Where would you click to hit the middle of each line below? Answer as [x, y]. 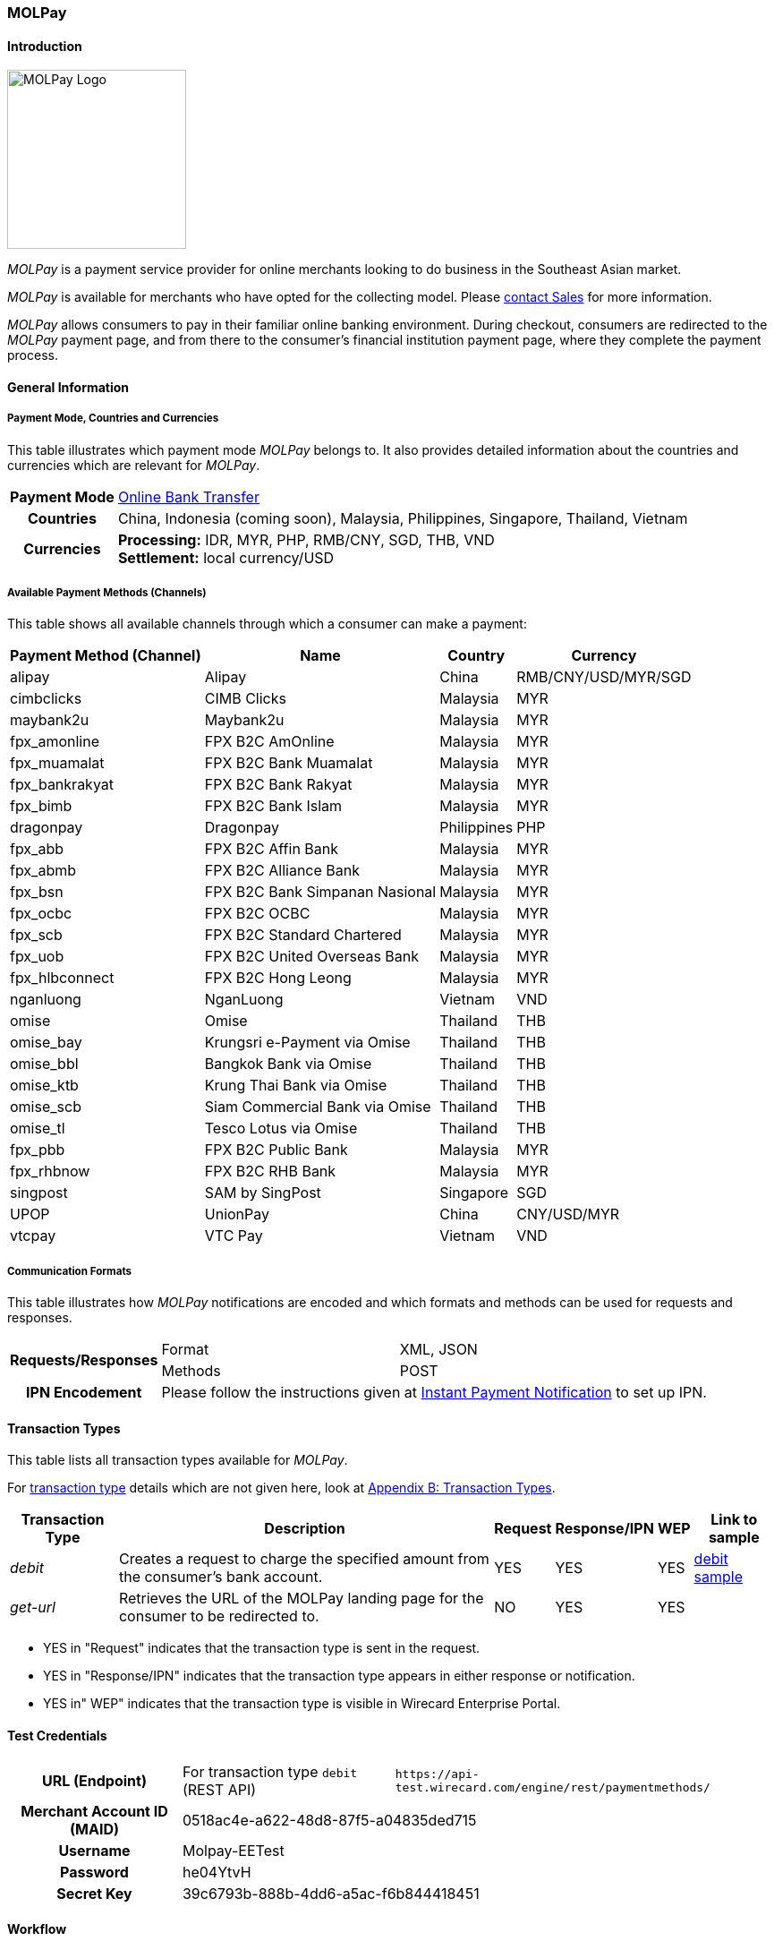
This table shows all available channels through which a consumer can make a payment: [267, 624]
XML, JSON [438, 1350]
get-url [33, 1608]
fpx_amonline [55, 742]
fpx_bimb [41, 806]
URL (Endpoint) [94, 1780]
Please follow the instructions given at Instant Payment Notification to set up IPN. [434, 1393]
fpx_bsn [37, 892]
